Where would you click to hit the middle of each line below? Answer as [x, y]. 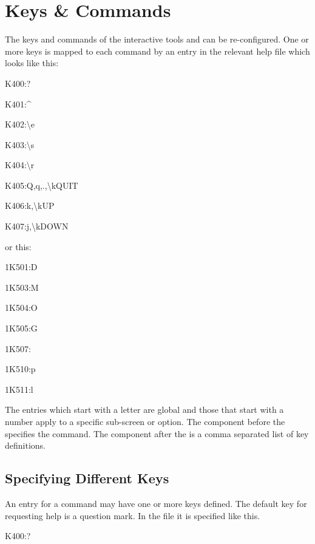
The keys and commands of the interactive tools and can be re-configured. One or [157, 39]
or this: [18, 246]
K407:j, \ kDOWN [37, 226]
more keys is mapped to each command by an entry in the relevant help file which [157, 51]
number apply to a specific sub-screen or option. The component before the [145, 421]
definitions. [25, 445]
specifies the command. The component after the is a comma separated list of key [157, 433]
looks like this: [32, 63]
